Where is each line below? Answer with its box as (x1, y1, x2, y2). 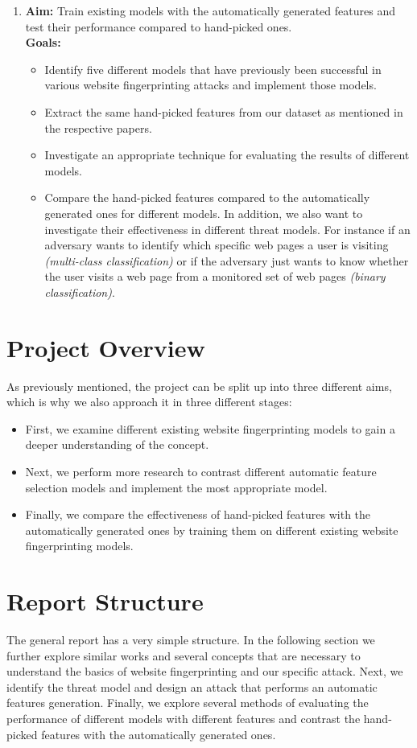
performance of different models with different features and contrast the (6, 710, 361, 727)
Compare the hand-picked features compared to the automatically (44, 189, 370, 206)
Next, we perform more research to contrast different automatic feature (25, 463, 377, 479)
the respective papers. (44, 119, 152, 136)
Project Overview (6, 331, 205, 364)
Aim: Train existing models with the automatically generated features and (25, 2, 395, 18)
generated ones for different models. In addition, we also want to (44, 204, 363, 221)
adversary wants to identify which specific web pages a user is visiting (44, 236, 389, 253)
